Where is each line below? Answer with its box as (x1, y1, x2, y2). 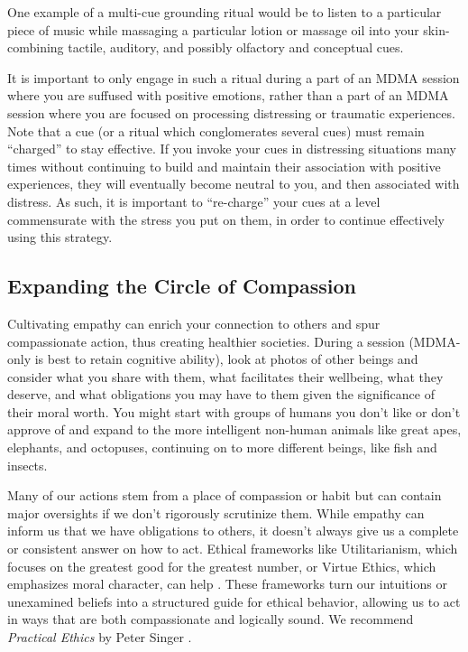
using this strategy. (7, 228, 113, 247)
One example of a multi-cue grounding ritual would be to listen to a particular (7, 3, 442, 21)
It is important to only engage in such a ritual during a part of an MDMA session (7, 68, 460, 87)
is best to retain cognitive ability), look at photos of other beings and (34, 349, 418, 368)
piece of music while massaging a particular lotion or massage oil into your (7, 20, 419, 39)
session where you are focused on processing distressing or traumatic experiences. (7, 103, 455, 122)
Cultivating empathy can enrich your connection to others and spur (7, 313, 381, 332)
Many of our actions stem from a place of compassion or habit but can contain (7, 486, 442, 505)
